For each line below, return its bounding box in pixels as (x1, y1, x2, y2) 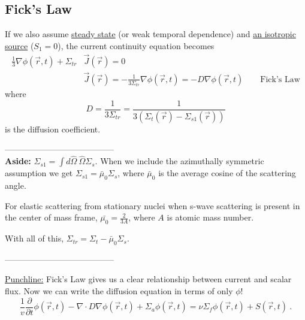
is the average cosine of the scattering (158, 167, 296, 179)
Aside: (5, 155, 31, 167)
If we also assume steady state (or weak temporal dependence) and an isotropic (5, 28, 296, 40)
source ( (5, 39, 34, 52)
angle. (5, 179, 26, 192)
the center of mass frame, (5, 211, 98, 224)
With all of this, (5, 232, 64, 244)
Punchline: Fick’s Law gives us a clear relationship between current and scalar (5, 273, 292, 285)
